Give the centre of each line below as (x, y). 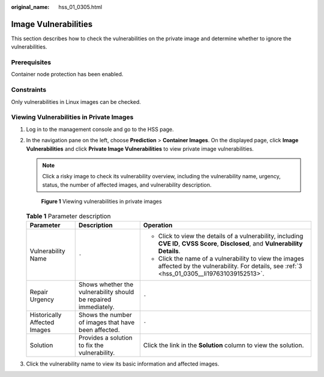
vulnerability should (106, 292)
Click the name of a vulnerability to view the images (231, 258)
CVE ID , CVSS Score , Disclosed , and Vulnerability (230, 243)
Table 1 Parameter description (68, 216)
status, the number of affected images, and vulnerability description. (127, 185)
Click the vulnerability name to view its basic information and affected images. (123, 364)
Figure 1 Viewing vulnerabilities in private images (101, 202)
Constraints (29, 90)
